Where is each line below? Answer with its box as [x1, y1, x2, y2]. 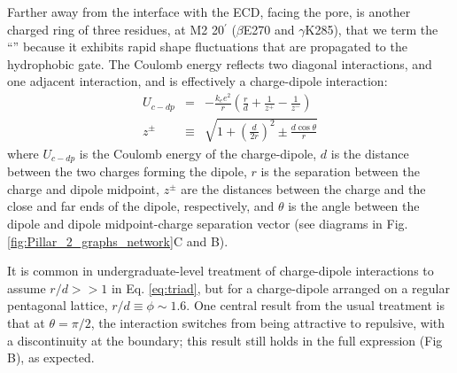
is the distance [330, 144, 409, 162]
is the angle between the [288, 197, 420, 215]
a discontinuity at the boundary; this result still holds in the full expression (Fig [7, 330, 443, 349]
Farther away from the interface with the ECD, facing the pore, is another [7, 3, 411, 20]
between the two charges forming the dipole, [7, 162, 247, 181]
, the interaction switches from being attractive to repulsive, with [90, 314, 445, 332]
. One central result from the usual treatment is [186, 296, 445, 315]
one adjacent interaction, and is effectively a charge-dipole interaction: [7, 72, 388, 90]
